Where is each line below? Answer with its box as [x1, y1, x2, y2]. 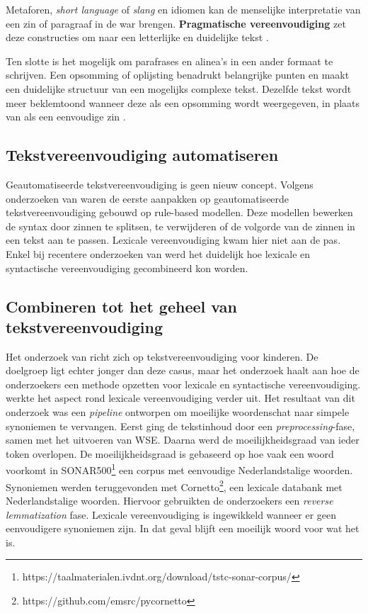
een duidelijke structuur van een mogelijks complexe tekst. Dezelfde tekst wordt [6, 81, 352, 96]
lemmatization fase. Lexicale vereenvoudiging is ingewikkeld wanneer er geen [6, 507, 337, 522]
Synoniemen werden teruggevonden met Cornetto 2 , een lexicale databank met [6, 477, 343, 494]
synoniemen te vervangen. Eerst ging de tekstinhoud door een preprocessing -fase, [6, 418, 355, 433]
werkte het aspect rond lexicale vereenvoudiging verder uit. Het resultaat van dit [6, 390, 355, 405]
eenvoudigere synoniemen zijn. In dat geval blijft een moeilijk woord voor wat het [6, 521, 360, 536]
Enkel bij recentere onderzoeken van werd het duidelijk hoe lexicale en [6, 246, 311, 261]
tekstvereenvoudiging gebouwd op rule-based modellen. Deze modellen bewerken [6, 205, 353, 220]
